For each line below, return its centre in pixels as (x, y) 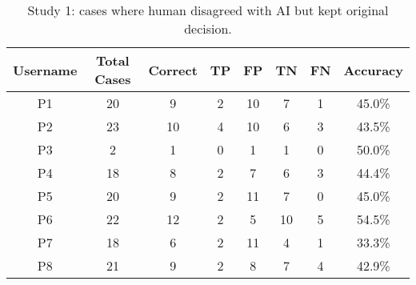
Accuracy (373, 70)
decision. (208, 28)
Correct (173, 70)
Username (45, 70)
